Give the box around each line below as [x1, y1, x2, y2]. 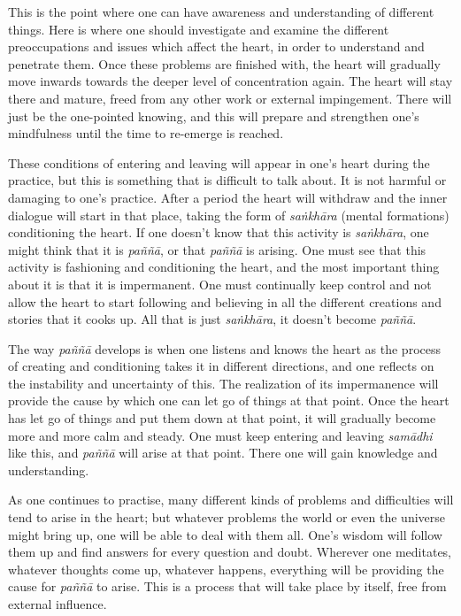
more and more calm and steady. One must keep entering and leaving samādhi [8, 426, 433, 444]
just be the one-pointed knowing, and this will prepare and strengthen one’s [8, 106, 419, 125]
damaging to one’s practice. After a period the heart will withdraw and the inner [8, 188, 448, 206]
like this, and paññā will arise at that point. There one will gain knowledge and [8, 443, 438, 462]
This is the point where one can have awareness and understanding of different [8, 3, 434, 20]
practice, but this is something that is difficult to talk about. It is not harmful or [8, 171, 447, 189]
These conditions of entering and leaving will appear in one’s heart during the [8, 153, 430, 172]
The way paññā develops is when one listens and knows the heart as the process [8, 339, 441, 358]
